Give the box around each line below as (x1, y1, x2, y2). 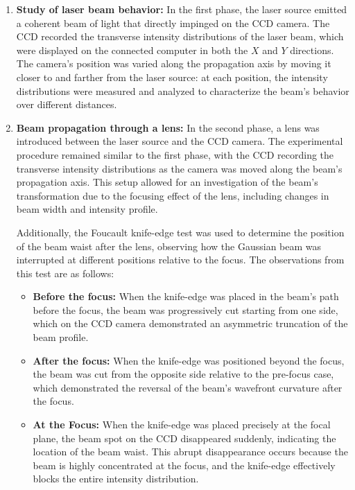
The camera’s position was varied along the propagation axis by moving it (16, 56, 331, 71)
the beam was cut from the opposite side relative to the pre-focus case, (33, 367, 334, 381)
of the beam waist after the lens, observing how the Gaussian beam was (16, 238, 322, 253)
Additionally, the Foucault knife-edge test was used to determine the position (16, 225, 345, 239)
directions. (290, 42, 334, 57)
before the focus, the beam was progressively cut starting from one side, (33, 302, 338, 317)
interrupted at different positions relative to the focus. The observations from (16, 252, 345, 267)
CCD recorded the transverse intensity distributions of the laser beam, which (16, 29, 344, 44)
